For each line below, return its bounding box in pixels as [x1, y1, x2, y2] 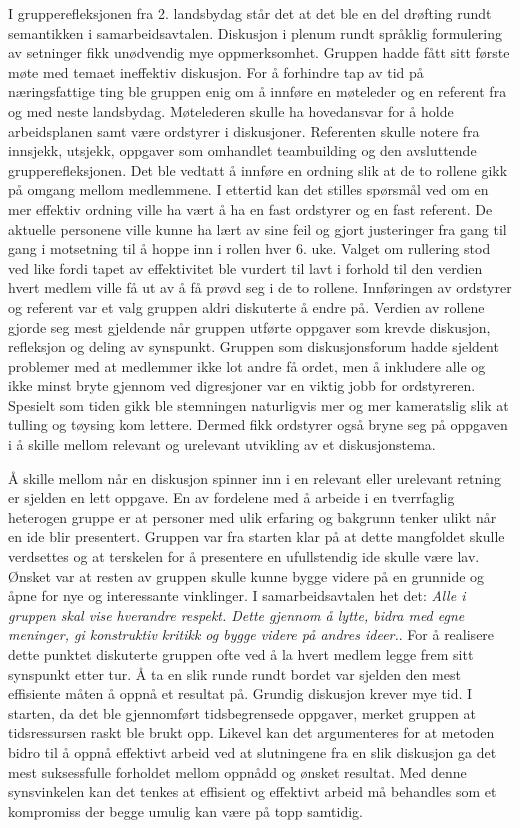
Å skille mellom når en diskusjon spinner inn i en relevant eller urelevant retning [8, 467, 501, 488]
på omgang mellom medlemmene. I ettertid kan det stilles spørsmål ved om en [8, 179, 489, 200]
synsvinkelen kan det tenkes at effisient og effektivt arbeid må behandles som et [8, 781, 497, 802]
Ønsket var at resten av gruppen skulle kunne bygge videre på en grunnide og [8, 565, 485, 586]
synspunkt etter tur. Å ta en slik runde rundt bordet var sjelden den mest [8, 663, 461, 684]
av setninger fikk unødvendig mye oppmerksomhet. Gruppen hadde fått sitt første [8, 42, 510, 63]
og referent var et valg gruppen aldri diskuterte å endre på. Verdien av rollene [8, 296, 485, 317]
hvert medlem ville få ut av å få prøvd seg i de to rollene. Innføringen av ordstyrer [8, 277, 512, 298]
